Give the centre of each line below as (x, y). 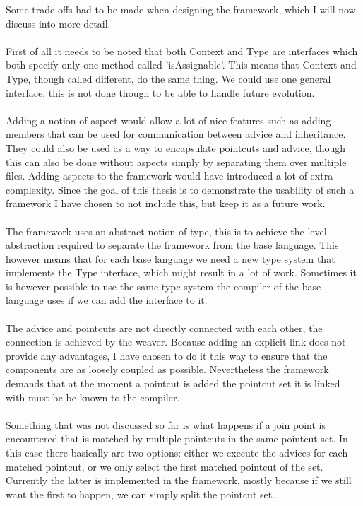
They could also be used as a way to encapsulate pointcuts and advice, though (176, 147)
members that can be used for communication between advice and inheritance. (176, 134)
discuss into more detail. (58, 23)
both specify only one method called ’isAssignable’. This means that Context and (181, 65)
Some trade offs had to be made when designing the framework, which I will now (181, 9)
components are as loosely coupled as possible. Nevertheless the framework (167, 369)
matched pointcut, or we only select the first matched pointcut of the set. (165, 466)
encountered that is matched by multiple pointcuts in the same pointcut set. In (177, 439)
